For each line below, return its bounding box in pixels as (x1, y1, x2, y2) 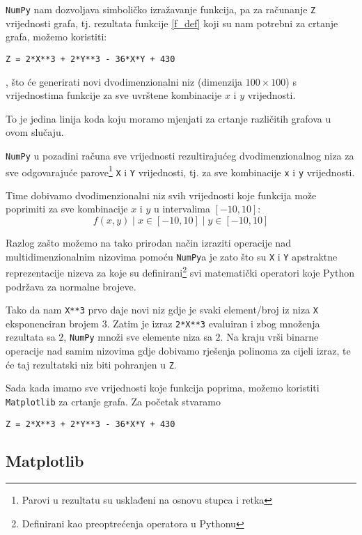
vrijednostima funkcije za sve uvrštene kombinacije (6, 88, 222, 102)
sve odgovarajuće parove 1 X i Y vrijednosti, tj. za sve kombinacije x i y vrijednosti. (6, 162, 355, 179)
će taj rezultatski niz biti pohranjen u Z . (6, 357, 177, 371)
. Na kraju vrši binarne (220, 329, 319, 344)
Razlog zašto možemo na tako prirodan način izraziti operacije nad (6, 235, 291, 250)
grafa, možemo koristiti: (6, 29, 107, 44)
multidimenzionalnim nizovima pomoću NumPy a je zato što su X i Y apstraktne (6, 249, 338, 263)
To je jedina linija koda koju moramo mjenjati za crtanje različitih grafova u (6, 111, 331, 125)
